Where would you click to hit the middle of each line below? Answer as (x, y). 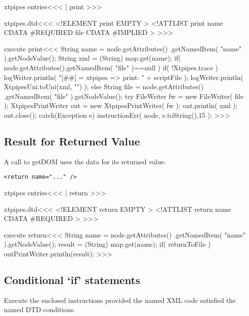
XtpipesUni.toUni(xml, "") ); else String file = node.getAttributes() (104, 87)
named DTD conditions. (40, 309)
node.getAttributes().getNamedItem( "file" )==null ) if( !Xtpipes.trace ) (111, 67)
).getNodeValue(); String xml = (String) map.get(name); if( (93, 58)
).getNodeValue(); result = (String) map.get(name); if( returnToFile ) (107, 244)
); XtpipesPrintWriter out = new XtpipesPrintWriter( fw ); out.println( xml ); (121, 105)
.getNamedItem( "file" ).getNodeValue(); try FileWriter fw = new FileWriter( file (124, 96)
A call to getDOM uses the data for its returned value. (85, 161)
